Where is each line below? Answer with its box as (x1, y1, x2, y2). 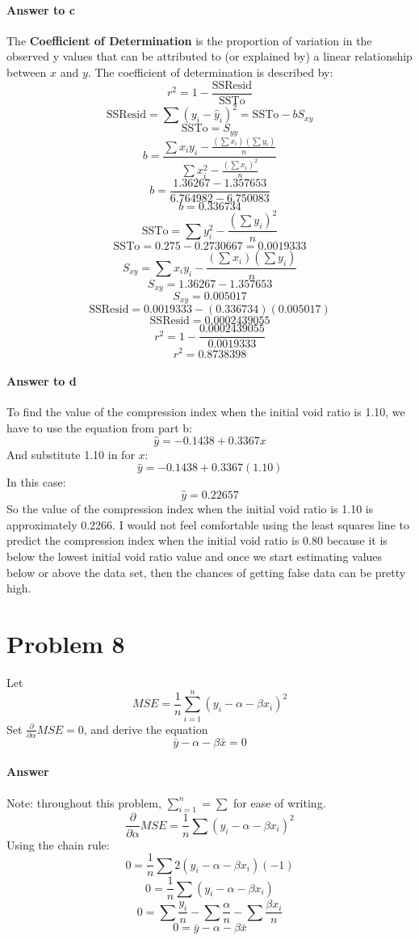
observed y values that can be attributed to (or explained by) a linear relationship (6, 48, 413, 65)
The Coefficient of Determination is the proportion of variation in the (6, 32, 372, 48)
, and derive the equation (83, 720, 208, 737)
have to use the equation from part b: (6, 419, 192, 436)
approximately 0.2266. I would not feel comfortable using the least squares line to (6, 516, 409, 533)
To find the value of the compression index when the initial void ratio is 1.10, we (6, 403, 405, 420)
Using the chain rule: (6, 836, 110, 853)
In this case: (6, 474, 66, 491)
